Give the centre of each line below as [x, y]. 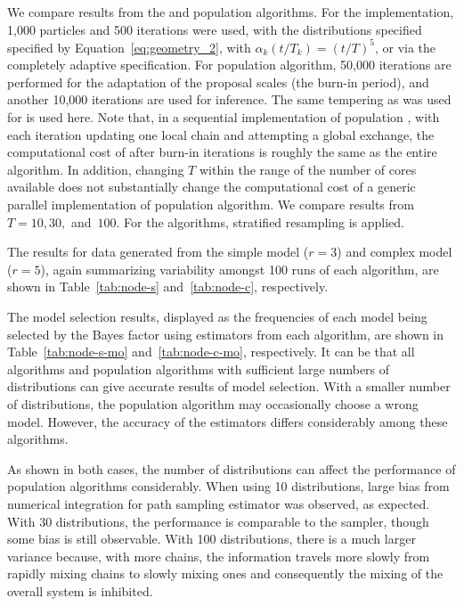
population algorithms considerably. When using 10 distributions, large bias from [228, 486]
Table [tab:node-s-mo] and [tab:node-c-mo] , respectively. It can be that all [211, 352]
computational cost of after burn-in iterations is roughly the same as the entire [222, 152]
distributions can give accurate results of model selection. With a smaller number [229, 386]
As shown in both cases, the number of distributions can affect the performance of [232, 468]
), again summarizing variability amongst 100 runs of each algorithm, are [240, 269]
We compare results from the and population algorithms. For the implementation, [231, 12]
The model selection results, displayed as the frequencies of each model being [217, 316]
